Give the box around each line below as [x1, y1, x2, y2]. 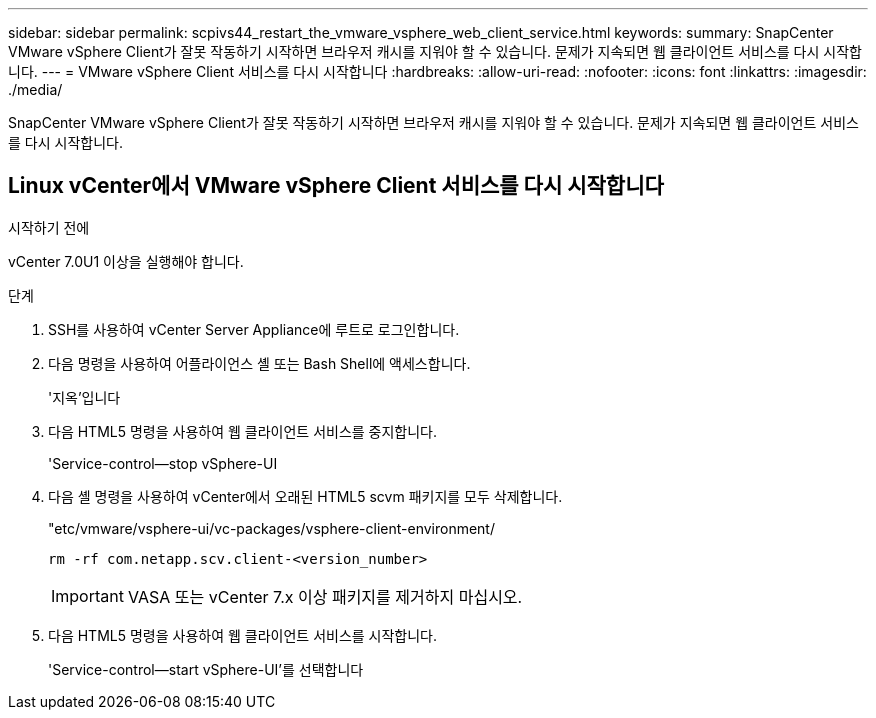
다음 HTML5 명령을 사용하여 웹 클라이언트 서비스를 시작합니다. [48, 626, 438, 644]
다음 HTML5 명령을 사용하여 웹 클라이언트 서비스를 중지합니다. [48, 422, 438, 440]
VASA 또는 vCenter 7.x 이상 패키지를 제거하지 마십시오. [127, 586, 523, 607]
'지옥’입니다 [48, 388, 121, 406]
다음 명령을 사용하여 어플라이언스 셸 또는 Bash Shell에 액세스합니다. [48, 354, 471, 372]
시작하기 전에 [8, 218, 90, 236]
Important [51, 585, 124, 606]
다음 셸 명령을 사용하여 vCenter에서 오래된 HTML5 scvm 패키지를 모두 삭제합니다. [48, 487, 563, 505]
